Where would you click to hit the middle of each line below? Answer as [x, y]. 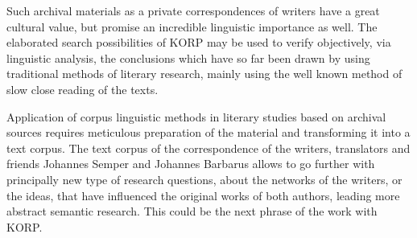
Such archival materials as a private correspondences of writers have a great [193, 10]
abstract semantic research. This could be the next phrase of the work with [192, 211]
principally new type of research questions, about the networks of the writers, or [204, 179]
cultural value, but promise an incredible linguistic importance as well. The [192, 26]
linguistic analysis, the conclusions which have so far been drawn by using [188, 57]
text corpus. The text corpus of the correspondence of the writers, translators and [208, 148]
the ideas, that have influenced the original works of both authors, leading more [203, 195]
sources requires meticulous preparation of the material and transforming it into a [208, 132]
